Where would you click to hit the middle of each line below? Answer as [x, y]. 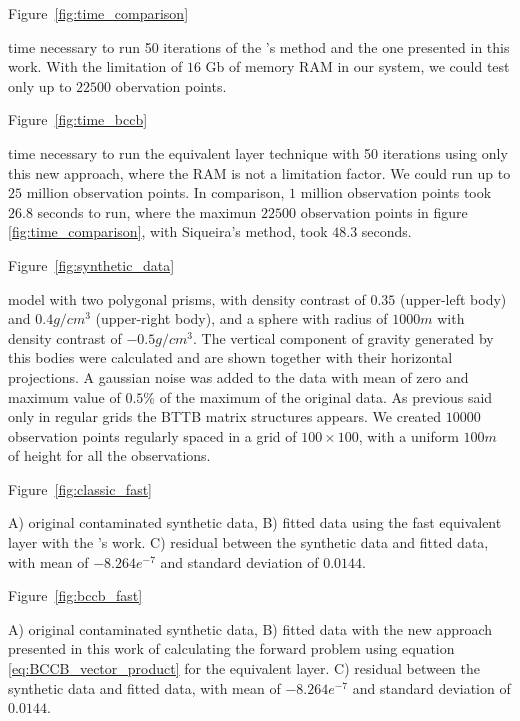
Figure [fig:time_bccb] [78, 119]
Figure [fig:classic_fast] [80, 488]
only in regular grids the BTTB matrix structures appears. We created [225, 416]
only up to [40, 85]
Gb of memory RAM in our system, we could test [357, 66]
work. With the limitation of [95, 66]
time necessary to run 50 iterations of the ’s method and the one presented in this [259, 46]
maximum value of [64, 396]
